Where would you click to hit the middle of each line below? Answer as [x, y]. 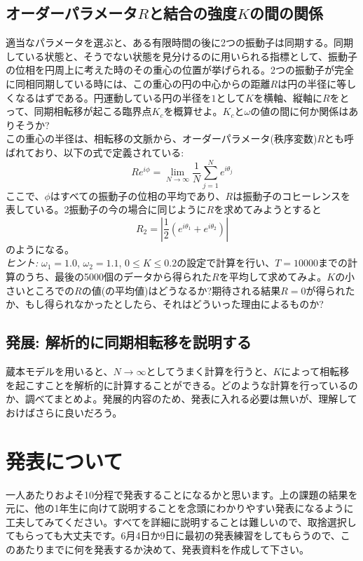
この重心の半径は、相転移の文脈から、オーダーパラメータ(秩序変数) [162, 138]
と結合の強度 [193, 13]
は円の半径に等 [312, 83]
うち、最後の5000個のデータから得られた [118, 277]
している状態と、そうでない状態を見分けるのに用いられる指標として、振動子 [181, 56]
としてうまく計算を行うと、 [210, 371]
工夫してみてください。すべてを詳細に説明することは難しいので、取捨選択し [181, 521]
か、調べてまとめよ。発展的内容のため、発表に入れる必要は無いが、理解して [181, 399]
